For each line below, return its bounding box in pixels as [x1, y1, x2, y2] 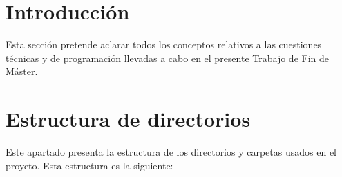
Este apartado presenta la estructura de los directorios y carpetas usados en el [6, 145, 336, 159]
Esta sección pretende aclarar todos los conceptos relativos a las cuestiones [6, 37, 322, 52]
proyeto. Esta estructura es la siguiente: [6, 158, 173, 172]
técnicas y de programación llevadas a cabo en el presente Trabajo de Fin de [6, 50, 329, 65]
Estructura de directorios [6, 105, 251, 133]
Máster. [6, 64, 38, 79]
